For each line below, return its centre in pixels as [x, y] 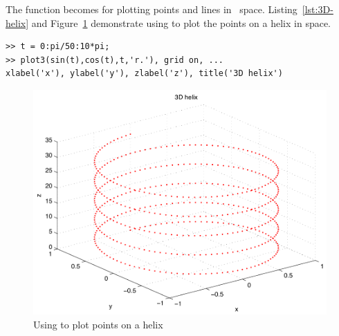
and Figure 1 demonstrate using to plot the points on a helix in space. [181, 22]
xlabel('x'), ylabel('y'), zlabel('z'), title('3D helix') [144, 74]
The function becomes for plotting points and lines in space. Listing [152, 9]
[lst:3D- [318, 9]
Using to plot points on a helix [98, 324]
